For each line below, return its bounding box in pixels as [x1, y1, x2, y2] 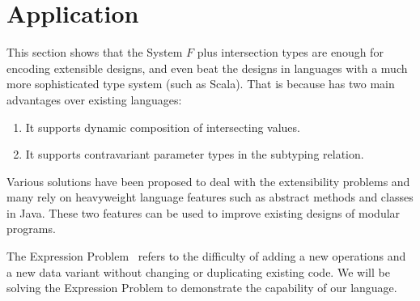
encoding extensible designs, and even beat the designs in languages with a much [6, 59, 408, 76]
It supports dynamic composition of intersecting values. [25, 118, 300, 135]
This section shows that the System [6, 44, 183, 61]
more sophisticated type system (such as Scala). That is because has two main [6, 75, 395, 92]
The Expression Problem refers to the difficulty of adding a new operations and [6, 248, 406, 265]
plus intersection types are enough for [197, 44, 384, 61]
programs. [6, 220, 56, 237]
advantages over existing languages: [6, 91, 182, 108]
